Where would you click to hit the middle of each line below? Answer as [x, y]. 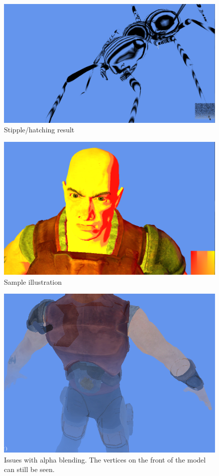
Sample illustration [33, 281]
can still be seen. [29, 469]
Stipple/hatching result [39, 130]
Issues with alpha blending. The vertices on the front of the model [105, 459]
